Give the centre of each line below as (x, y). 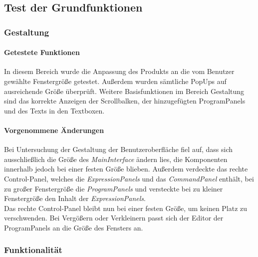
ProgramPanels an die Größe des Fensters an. (74, 227)
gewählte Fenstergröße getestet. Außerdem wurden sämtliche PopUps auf (115, 81)
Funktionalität (33, 250)
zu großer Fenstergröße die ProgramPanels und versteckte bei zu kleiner (114, 188)
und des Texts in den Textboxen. (54, 110)
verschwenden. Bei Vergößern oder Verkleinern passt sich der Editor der (114, 218)
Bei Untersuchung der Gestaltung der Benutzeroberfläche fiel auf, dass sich (118, 149)
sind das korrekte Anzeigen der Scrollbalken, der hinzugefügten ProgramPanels (125, 101)
